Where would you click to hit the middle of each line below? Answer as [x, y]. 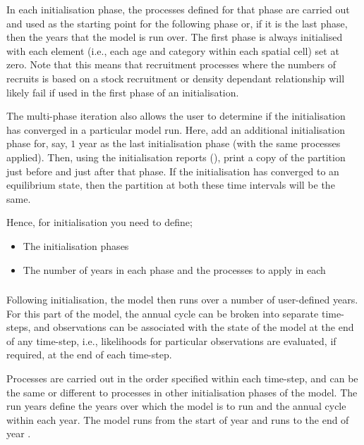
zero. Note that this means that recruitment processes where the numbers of [171, 64]
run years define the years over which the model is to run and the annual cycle [176, 406]
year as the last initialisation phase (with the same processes [210, 143]
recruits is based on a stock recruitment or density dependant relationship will [176, 78]
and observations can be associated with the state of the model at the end [194, 327]
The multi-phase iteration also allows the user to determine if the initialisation [176, 116]
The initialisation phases [76, 245]
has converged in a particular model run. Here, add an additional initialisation [176, 129]
